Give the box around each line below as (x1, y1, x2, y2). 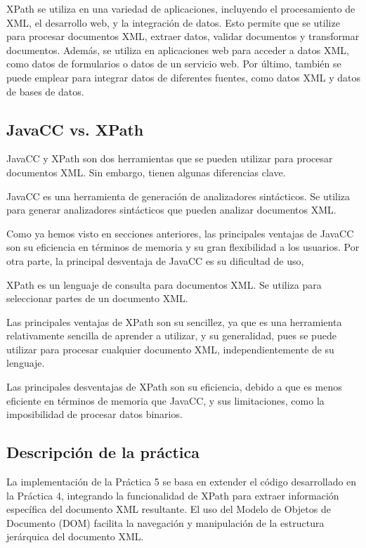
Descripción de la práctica (6, 441, 200, 463)
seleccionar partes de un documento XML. (6, 291, 188, 306)
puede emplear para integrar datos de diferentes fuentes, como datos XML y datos (6, 70, 360, 84)
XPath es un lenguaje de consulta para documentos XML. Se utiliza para (6, 277, 322, 292)
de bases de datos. (6, 84, 84, 98)
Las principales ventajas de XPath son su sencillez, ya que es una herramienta (6, 314, 342, 329)
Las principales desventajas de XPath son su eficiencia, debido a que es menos (6, 379, 342, 394)
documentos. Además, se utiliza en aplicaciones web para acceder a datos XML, (6, 42, 349, 57)
